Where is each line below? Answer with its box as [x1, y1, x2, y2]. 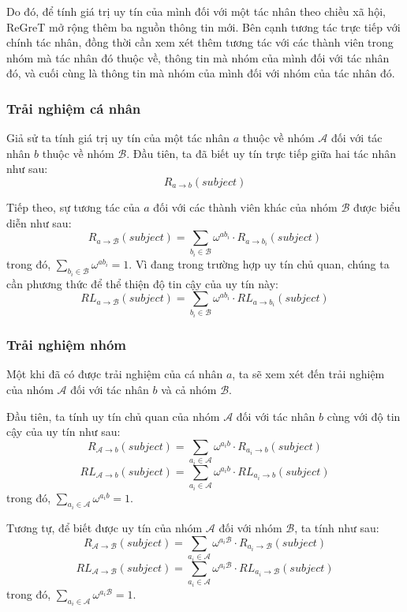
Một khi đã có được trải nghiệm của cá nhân [6, 366, 223, 382]
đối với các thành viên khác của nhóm [153, 198, 338, 215]
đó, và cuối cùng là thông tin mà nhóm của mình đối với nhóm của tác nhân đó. [6, 65, 395, 81]
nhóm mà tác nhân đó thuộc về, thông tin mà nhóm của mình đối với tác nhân [6, 49, 390, 66]
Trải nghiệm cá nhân [6, 98, 141, 118]
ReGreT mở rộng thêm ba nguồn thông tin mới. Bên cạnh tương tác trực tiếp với [6, 18, 401, 35]
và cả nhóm [161, 381, 217, 397]
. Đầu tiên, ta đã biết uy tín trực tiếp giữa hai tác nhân [126, 145, 396, 161]
